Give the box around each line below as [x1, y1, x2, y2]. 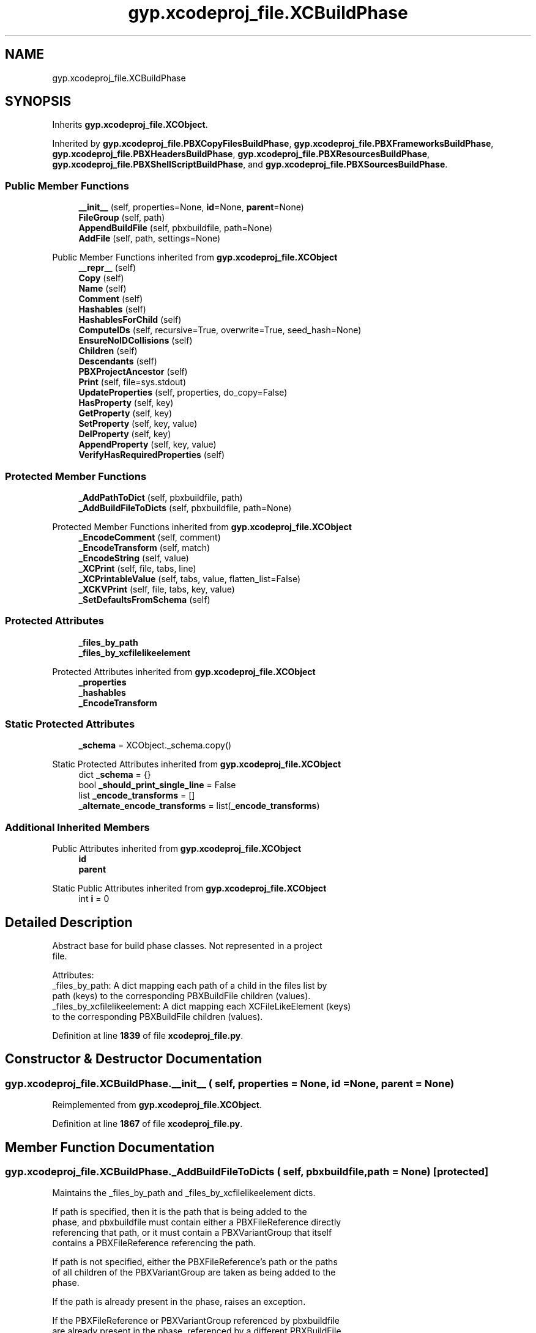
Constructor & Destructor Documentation [5, 1051, 262, 1067]
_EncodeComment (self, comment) [78, 531, 221, 542]
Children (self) [78, 345, 138, 356]
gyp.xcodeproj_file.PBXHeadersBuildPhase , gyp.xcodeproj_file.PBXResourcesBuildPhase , [52, 149, 430, 160]
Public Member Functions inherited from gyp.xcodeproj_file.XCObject [52, 252, 338, 263]
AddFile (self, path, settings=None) [78, 233, 221, 244]
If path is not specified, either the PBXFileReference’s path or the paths [52, 1257, 338, 1268]
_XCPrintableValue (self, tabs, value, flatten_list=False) [78, 573, 301, 584]
